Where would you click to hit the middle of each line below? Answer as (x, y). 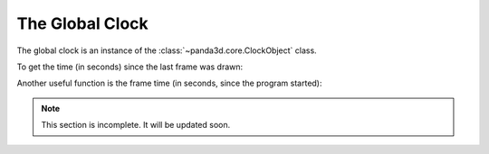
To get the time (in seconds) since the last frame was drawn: (130, 67)
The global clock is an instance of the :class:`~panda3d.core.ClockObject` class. (167, 50)
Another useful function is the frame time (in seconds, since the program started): (169, 83)
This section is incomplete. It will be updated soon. (136, 125)
